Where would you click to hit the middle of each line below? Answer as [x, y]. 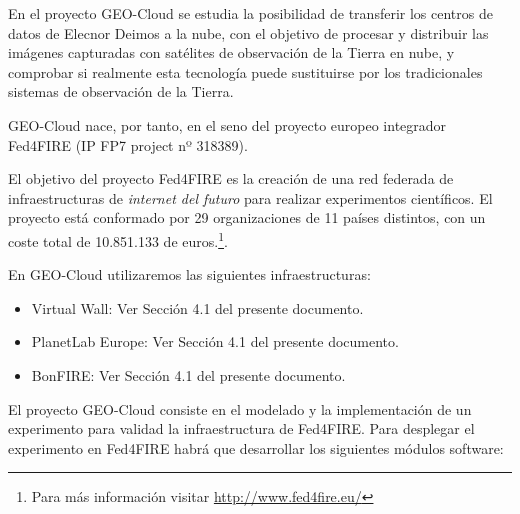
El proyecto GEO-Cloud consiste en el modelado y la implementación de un [240, 408]
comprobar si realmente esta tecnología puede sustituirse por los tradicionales [245, 71]
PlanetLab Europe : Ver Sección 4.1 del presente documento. [215, 341]
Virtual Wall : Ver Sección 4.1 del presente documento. [197, 307]
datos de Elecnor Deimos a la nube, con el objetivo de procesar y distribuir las [248, 32]
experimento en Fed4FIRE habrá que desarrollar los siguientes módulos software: [256, 447]
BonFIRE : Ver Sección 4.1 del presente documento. [188, 374]
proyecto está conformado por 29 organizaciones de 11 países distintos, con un [247, 217]
